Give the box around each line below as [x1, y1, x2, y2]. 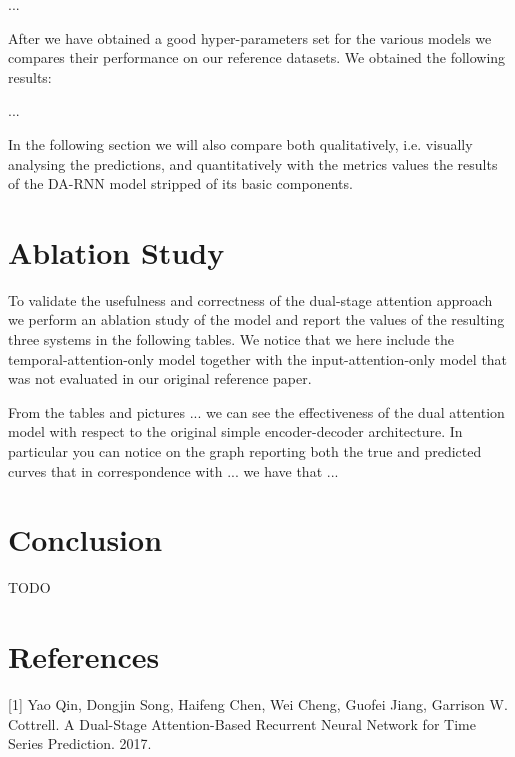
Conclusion [8, 519, 163, 560]
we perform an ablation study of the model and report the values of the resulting [8, 309, 505, 330]
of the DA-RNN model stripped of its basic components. [8, 173, 353, 194]
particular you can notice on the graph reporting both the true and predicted [8, 441, 482, 462]
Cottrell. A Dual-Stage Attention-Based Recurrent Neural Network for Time [8, 713, 476, 734]
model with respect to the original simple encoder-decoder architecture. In [8, 421, 463, 442]
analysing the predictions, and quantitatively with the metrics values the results [8, 153, 498, 174]
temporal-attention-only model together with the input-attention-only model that [8, 348, 508, 369]
